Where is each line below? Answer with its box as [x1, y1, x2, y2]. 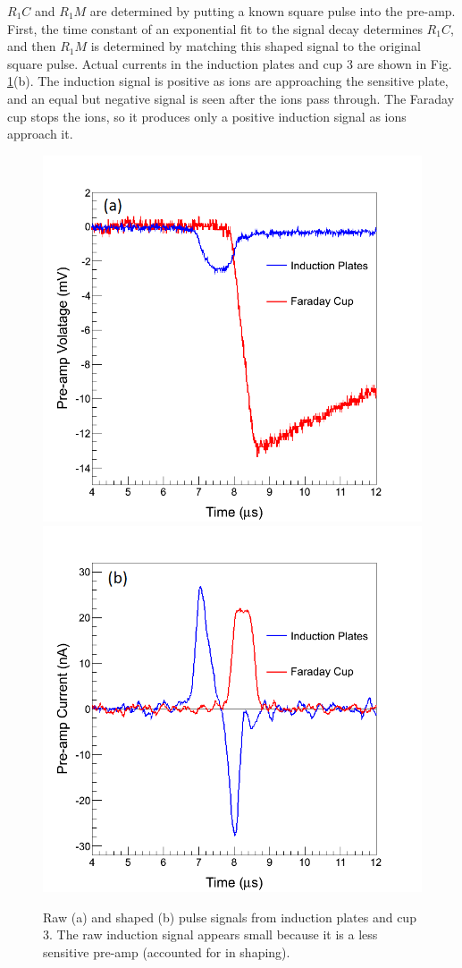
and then [7, 37, 56, 55]
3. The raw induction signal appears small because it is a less [43, 925, 378, 944]
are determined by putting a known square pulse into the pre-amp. [89, 2, 456, 20]
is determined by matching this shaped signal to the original [90, 37, 421, 55]
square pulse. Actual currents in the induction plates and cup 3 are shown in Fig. [7, 54, 452, 72]
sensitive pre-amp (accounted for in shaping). [43, 942, 290, 961]
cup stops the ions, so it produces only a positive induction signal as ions [7, 106, 407, 125]
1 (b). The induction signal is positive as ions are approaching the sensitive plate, [7, 72, 449, 90]
